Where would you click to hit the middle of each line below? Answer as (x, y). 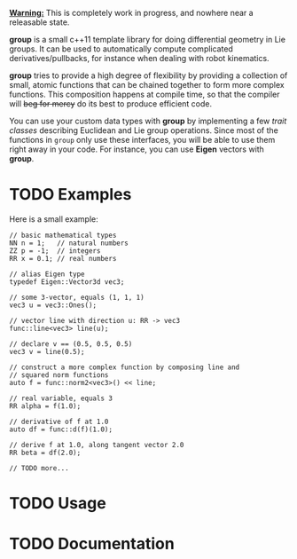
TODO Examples (70, 195)
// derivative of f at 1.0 (59, 421)
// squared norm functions (59, 375)
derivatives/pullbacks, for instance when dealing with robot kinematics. (139, 58)
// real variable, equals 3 (61, 398)
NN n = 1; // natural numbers (69, 243)
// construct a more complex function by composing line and (125, 367)
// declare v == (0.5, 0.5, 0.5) (71, 344)
